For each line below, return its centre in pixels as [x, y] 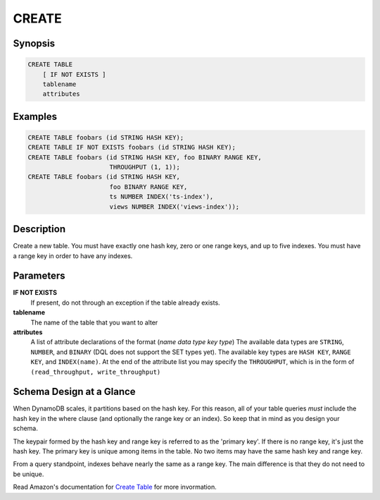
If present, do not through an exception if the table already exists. [126, 303]
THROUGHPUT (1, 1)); [145, 167]
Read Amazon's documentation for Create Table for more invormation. [115, 487]
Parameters [39, 276]
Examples [35, 116]
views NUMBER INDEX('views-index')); [175, 207]
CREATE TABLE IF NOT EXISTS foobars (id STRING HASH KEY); [132, 147]
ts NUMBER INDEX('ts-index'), [161, 197]
